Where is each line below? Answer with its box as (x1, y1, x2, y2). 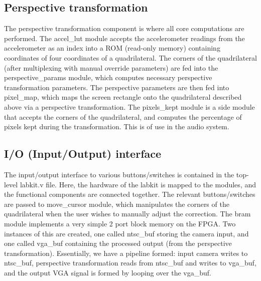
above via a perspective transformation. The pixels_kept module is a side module (4, 101, 255, 112)
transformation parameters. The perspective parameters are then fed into (4, 82, 229, 92)
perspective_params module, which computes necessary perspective (4, 72, 212, 83)
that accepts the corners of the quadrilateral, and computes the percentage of (4, 111, 242, 122)
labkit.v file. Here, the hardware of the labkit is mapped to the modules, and (20, 179, 256, 189)
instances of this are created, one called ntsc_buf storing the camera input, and (4, 228, 249, 238)
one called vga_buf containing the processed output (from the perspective (4, 238, 232, 248)
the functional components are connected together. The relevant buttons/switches (4, 189, 255, 199)
